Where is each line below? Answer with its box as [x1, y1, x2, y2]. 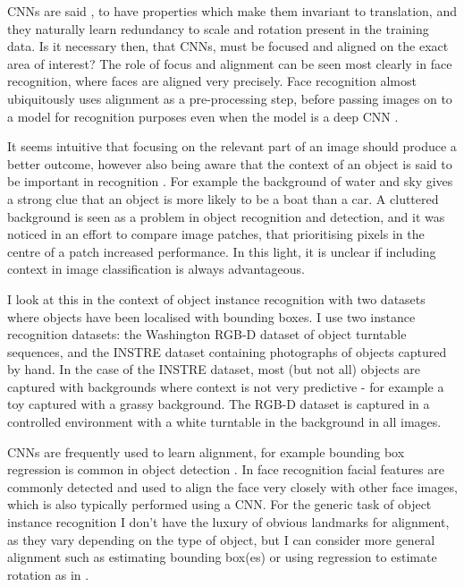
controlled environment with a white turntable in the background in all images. [7, 413, 442, 431]
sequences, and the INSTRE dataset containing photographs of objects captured [7, 342, 447, 361]
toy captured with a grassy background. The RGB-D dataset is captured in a [7, 395, 430, 413]
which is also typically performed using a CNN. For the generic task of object [7, 495, 432, 514]
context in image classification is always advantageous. [7, 259, 305, 278]
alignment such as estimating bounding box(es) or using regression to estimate [7, 548, 437, 566]
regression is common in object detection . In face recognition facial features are [7, 460, 444, 479]
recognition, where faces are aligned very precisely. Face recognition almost [7, 72, 417, 90]
